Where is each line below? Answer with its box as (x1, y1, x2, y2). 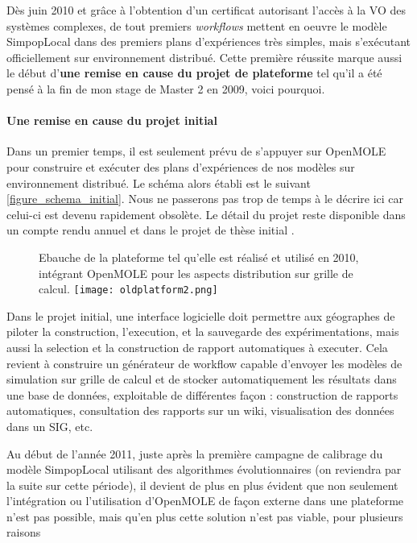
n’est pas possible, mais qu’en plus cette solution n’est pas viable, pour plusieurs (6, 508, 403, 524)
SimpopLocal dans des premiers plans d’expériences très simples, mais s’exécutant (6, 33, 411, 50)
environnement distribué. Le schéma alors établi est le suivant (6, 174, 311, 191)
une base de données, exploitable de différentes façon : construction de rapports (6, 386, 398, 403)
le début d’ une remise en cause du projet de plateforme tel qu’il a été (6, 64, 382, 81)
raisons (6, 524, 41, 541)
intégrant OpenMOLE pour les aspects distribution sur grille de (39, 264, 353, 281)
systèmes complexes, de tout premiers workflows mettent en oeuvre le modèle (6, 17, 387, 34)
